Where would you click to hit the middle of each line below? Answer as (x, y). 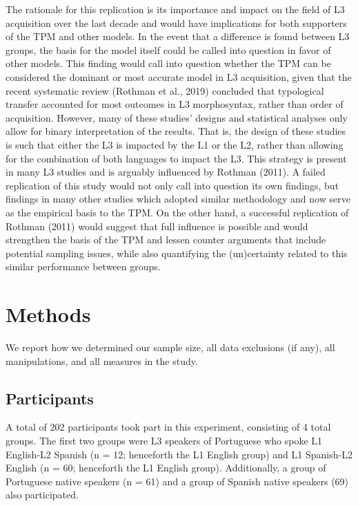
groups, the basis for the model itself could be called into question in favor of (168, 49)
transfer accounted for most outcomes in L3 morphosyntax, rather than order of (175, 104)
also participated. (42, 495)
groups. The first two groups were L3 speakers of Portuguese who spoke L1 (164, 440)
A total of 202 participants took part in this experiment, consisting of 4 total (168, 427)
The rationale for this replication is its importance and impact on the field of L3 (175, 9)
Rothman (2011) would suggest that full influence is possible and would (157, 226)
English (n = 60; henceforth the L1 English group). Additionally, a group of (166, 468)
